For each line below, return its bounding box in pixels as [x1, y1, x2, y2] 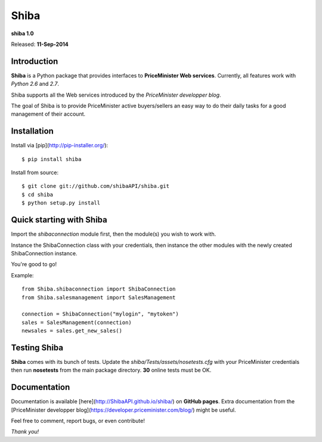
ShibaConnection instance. [11, 249, 78, 256]
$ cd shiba [21, 191, 54, 198]
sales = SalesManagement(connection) [21, 319, 132, 326]
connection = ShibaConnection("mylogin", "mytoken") [21, 311, 179, 317]
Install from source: [11, 169, 59, 176]
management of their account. [11, 110, 86, 118]
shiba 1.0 [11, 30, 34, 37]
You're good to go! [11, 261, 57, 268]
